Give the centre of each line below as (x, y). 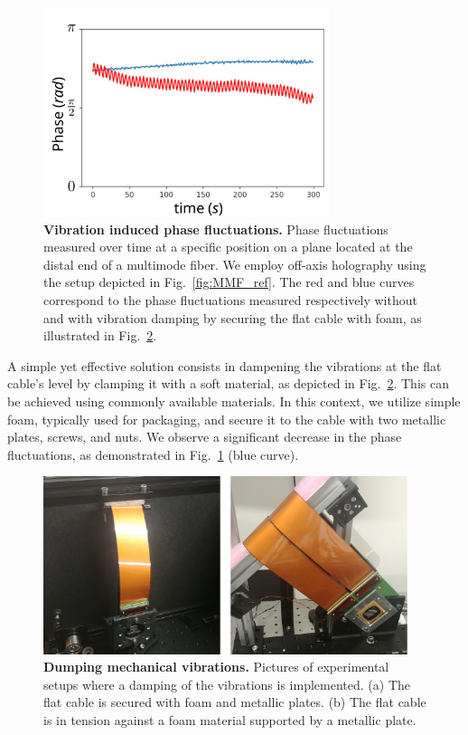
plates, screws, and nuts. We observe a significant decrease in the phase (205, 437)
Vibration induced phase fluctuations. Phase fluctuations (216, 229)
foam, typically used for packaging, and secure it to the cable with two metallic (227, 419)
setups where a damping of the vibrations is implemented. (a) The (227, 684)
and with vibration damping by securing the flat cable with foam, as (233, 317)
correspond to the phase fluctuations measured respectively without (230, 300)
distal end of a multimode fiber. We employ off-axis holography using (235, 264)
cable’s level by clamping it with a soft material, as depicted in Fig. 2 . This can (228, 383)
